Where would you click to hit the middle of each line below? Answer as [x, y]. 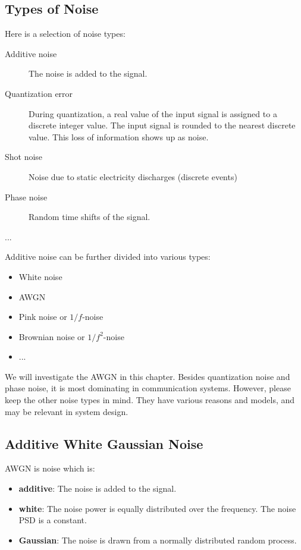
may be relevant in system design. [67, 411]
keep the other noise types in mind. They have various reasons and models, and [150, 400]
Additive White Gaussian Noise [104, 443]
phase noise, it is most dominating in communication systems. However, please [148, 388]
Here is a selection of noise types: [65, 34]
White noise [40, 276]
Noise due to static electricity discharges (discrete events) [133, 176]
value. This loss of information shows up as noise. [119, 136]
